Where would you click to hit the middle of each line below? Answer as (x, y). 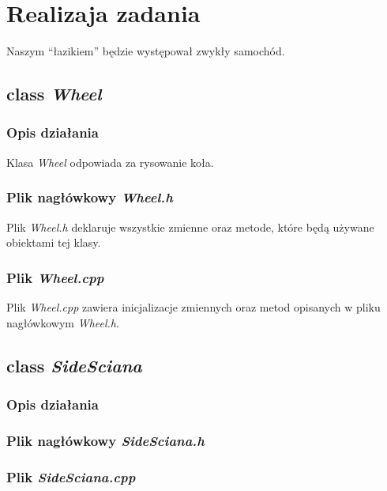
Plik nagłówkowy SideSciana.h (105, 440)
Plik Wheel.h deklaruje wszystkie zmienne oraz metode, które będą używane (190, 227)
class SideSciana (74, 365)
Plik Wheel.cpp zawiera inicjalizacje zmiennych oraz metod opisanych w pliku (193, 306)
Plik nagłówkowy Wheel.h (90, 197)
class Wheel (54, 94)
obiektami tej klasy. (54, 242)
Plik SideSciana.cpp (71, 476)
